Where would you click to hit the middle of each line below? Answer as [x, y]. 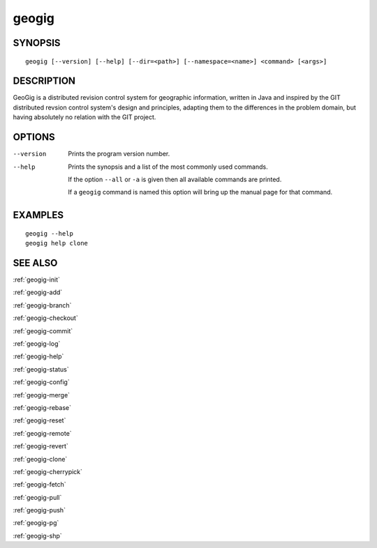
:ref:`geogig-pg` [36, 523]
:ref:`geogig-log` [37, 343]
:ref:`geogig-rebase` [42, 407]
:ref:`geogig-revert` [41, 446]
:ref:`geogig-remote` [43, 433]
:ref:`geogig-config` [41, 382]
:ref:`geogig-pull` [37, 497]
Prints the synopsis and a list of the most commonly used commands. [168, 167]
